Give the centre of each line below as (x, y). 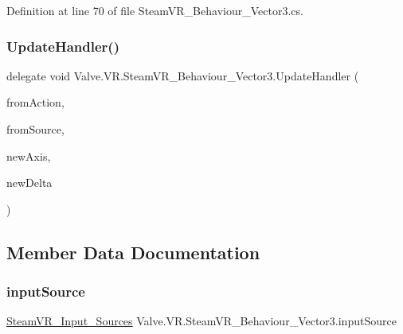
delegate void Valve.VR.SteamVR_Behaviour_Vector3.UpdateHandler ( (183, 75)
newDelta (29, 183)
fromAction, (35, 102)
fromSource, (35, 129)
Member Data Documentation (133, 252)
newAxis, (29, 155)
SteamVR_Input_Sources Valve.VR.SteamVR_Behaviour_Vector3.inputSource (201, 321)
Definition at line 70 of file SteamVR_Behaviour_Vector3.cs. (155, 10)
